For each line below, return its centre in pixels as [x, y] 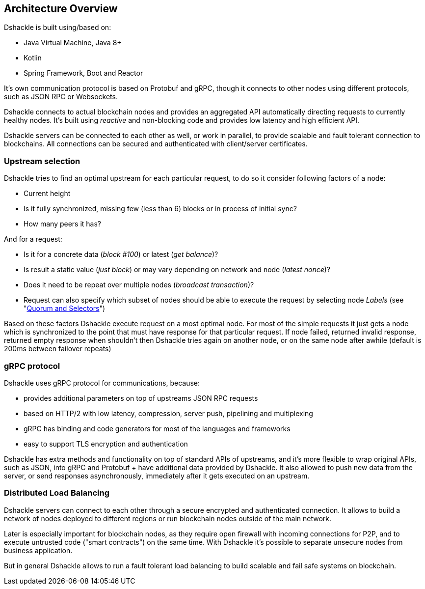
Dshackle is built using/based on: [58, 28]
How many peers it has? [63, 224]
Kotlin [33, 58]
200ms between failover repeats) [58, 349]
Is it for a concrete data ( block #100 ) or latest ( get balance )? [121, 254]
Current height [47, 194]
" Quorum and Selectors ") [65, 309]
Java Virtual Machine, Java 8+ [73, 43]
